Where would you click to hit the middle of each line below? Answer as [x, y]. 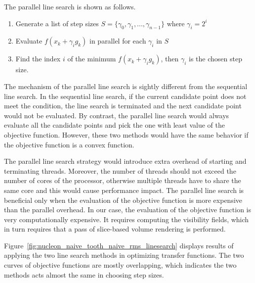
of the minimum [92, 59]
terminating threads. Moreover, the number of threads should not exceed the [120, 170]
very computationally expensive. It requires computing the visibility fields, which [127, 219]
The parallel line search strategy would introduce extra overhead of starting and [125, 161]
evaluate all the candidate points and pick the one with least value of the [114, 125]
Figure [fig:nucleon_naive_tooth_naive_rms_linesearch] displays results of [119, 245]
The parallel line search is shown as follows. [70, 6]
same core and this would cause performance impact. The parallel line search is [124, 190]
